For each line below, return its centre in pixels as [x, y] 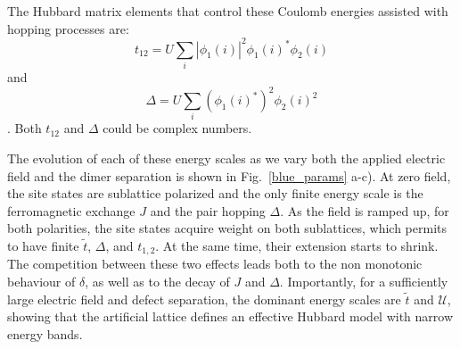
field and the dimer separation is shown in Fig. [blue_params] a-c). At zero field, [229, 175]
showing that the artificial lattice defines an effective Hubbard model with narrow [230, 316]
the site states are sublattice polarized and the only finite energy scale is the [215, 193]
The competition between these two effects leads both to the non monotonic [215, 264]
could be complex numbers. [177, 128]
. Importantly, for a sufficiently [364, 282]
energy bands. [45, 333]
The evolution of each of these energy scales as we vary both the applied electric [226, 158]
